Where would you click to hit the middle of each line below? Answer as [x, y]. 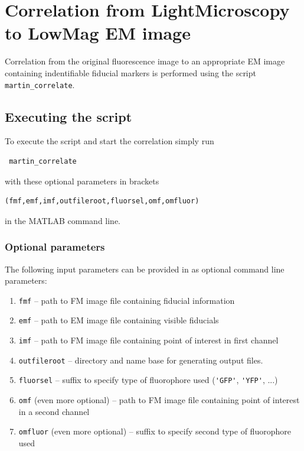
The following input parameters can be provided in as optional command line [145, 269]
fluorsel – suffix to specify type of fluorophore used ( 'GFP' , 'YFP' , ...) [148, 380]
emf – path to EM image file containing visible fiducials [119, 320]
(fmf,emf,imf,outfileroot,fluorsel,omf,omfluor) [102, 201]
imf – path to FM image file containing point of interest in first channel [148, 340]
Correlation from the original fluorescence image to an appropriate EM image [145, 61]
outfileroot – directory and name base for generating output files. [141, 360]
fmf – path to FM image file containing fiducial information [127, 300]
